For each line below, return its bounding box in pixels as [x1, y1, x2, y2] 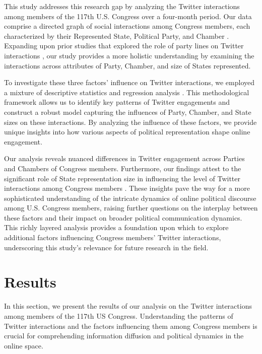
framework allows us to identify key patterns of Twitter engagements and [4, 97, 230, 107]
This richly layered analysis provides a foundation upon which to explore [4, 222, 229, 233]
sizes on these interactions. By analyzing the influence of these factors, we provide [4, 116, 257, 127]
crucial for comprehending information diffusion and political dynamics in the [4, 330, 244, 341]
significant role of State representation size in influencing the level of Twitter [4, 173, 240, 183]
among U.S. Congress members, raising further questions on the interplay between [4, 202, 258, 213]
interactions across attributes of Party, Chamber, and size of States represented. [4, 60, 251, 70]
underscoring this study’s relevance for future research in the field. [4, 242, 209, 252]
